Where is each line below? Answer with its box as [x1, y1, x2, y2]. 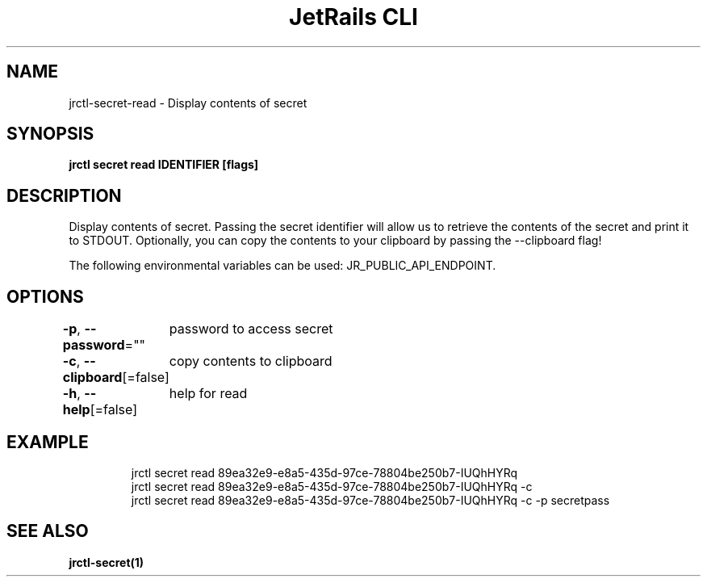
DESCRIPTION [6, 185, 122, 206]
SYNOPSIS [6, 124, 94, 145]
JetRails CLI [289, 3, 418, 31]
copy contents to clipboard [169, 353, 333, 370]
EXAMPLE [6, 431, 89, 452]
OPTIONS [6, 286, 84, 307]
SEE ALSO [6, 521, 89, 542]
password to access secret [169, 321, 333, 338]
